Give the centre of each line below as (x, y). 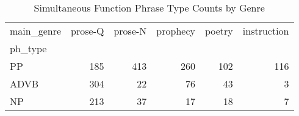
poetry (219, 31)
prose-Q (88, 31)
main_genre (36, 31)
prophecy (176, 31)
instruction (266, 31)
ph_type (28, 48)
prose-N (130, 31)
